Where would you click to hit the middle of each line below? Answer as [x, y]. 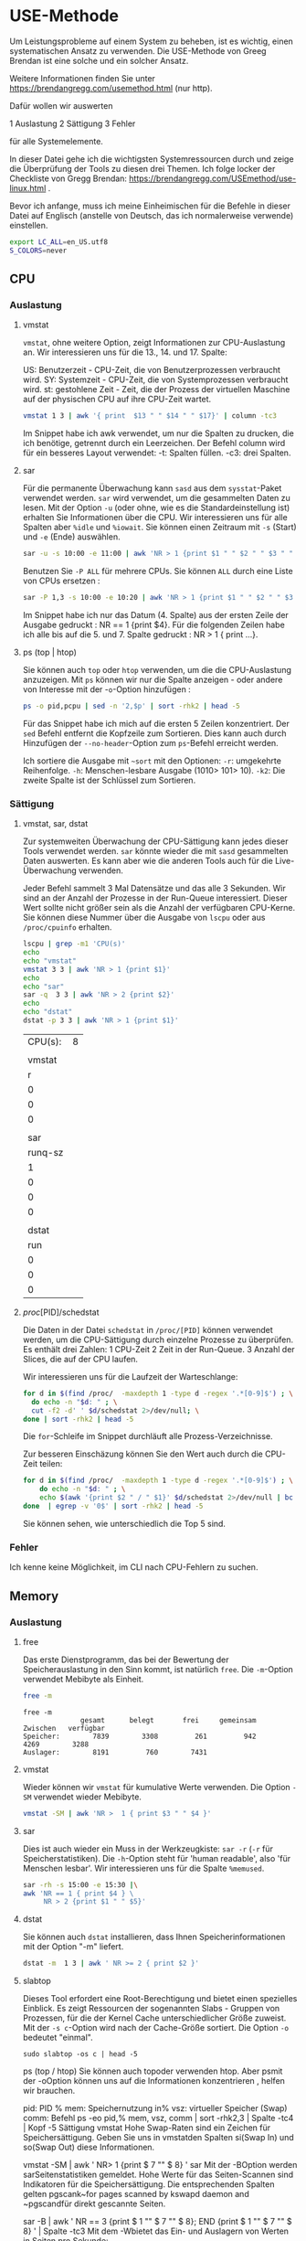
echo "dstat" [47, 1012]
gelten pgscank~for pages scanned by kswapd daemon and [136, 2194]
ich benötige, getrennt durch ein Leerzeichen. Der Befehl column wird [154, 443]
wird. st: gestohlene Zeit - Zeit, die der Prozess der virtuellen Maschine [156, 390]
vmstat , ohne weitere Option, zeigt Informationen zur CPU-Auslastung [154, 343]
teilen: [51, 1464]
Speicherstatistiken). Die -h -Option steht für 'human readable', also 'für [156, 1858]
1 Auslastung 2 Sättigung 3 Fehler [73, 123]
